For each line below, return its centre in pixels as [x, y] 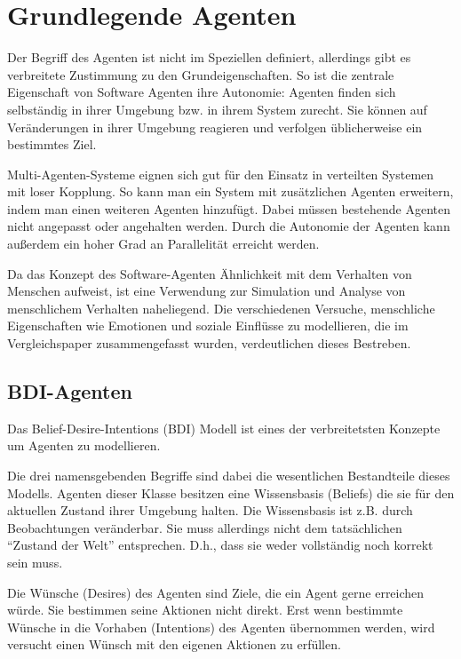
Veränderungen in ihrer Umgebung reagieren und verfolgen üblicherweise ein [215, 127]
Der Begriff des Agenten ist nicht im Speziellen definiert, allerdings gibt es [209, 57]
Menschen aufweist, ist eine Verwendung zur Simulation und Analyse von [207, 291]
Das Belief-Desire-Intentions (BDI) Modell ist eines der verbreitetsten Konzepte [224, 428]
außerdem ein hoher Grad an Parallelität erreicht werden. [163, 244]
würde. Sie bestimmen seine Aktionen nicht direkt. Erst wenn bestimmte [205, 610]
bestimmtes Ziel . [52, 144]
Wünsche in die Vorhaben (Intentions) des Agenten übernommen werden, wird [221, 627]
